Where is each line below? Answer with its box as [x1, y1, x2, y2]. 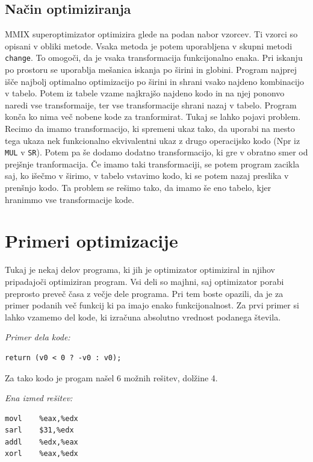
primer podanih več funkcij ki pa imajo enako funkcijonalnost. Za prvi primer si [5, 299, 299, 311]
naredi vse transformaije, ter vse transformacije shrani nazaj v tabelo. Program [5, 98, 297, 111]
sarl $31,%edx [5, 426, 74, 435]
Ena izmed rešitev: [5, 392, 73, 404]
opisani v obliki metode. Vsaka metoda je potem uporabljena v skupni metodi [5, 39, 293, 52]
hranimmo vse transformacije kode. [5, 193, 134, 205]
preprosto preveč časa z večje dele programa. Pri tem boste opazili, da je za [5, 287, 284, 299]
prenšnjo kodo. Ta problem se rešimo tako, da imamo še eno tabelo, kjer [5, 181, 271, 194]
